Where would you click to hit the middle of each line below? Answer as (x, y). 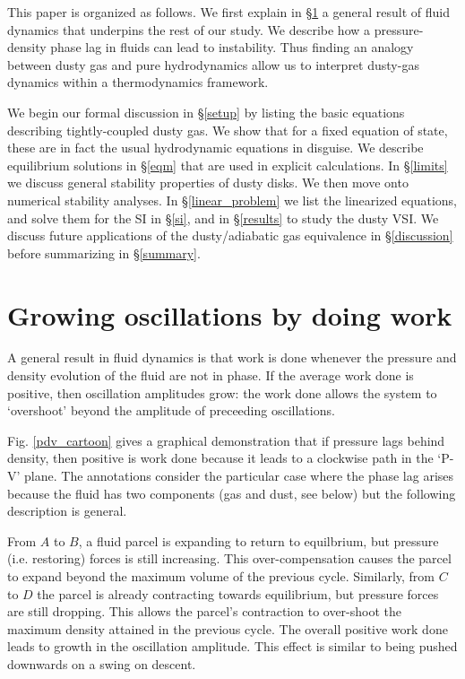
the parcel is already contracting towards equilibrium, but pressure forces (238, 593)
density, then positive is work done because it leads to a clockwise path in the (220, 458)
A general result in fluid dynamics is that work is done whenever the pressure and (232, 357)
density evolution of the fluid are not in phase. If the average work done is (211, 375)
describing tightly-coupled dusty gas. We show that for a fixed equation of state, (228, 130)
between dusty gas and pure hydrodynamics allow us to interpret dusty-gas (213, 64)
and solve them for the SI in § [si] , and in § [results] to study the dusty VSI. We (223, 218)
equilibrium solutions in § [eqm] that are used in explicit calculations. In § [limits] (228, 165)
